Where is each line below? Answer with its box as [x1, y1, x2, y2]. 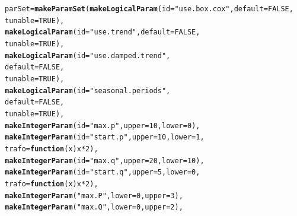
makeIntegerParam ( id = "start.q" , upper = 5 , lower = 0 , [5, 168, 200, 177]
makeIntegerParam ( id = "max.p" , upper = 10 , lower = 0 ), [5, 121, 200, 130]
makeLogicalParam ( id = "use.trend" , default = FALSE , [5, 28, 200, 37]
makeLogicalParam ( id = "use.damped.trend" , [5, 51, 171, 60]
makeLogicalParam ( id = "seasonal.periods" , [5, 86, 171, 95]
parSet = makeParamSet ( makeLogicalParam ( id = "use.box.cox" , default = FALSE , [5, 5, 293, 13]
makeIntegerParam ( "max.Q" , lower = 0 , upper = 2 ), [5, 203, 183, 212]
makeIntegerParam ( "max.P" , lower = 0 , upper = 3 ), [5, 191, 183, 200]
